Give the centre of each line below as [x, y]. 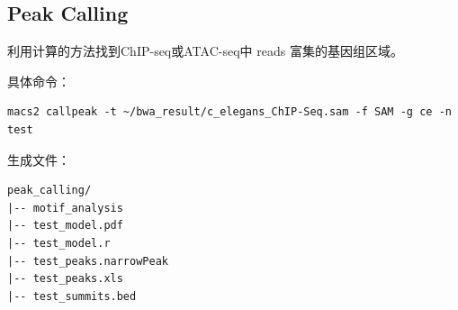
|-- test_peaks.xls [65, 279]
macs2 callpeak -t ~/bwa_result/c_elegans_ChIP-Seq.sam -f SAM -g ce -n [229, 112]
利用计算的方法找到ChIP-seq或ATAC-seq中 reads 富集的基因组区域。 [205, 51]
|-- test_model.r [59, 243]
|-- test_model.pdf [65, 226]
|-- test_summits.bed [72, 296]
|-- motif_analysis [65, 208]
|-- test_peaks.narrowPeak [88, 261]
